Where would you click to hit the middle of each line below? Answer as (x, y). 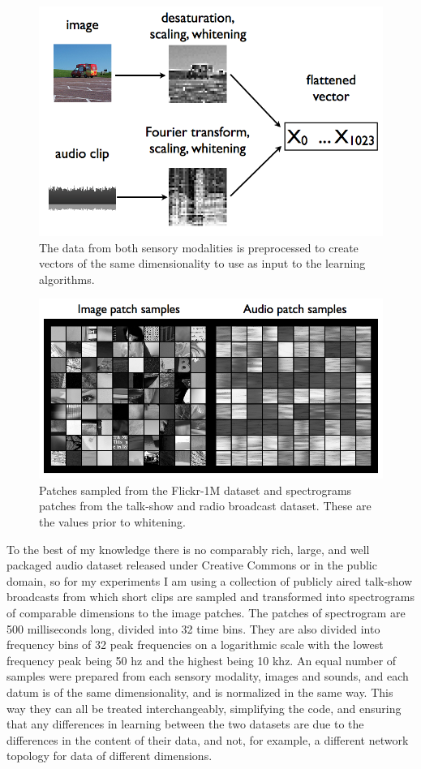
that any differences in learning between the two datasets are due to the (185, 724)
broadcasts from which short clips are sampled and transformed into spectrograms (210, 597)
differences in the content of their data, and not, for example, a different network (208, 739)
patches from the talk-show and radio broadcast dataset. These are (205, 506)
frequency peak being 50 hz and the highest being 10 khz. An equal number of (202, 660)
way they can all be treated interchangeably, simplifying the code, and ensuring (204, 708)
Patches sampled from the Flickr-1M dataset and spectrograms (195, 490)
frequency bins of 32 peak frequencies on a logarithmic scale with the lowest (195, 644)
